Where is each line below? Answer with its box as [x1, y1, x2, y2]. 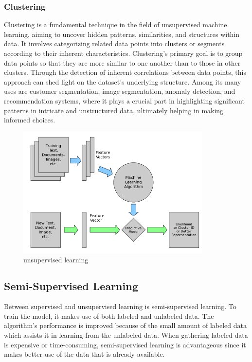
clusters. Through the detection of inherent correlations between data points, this [4, 67, 246, 77]
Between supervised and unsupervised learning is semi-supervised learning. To [4, 301, 236, 311]
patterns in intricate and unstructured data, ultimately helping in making [4, 105, 224, 115]
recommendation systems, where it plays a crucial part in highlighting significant [4, 95, 245, 105]
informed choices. [4, 115, 55, 125]
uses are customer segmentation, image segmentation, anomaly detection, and [4, 86, 235, 96]
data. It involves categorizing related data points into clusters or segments [4, 38, 225, 49]
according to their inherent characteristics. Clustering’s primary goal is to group [4, 48, 243, 58]
